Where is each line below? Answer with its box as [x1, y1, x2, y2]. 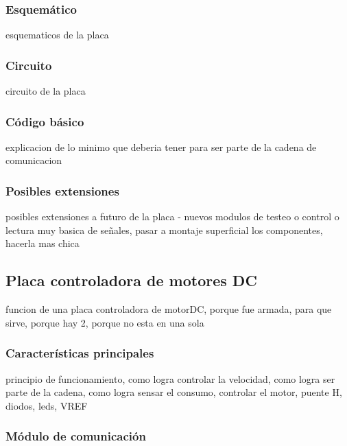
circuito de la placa [5, 84, 86, 98]
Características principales [5, 344, 154, 362]
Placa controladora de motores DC [5, 270, 257, 291]
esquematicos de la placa [5, 27, 109, 42]
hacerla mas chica [5, 236, 80, 250]
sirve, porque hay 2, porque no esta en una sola [5, 315, 204, 329]
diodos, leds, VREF [5, 398, 88, 412]
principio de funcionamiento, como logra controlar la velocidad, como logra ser [5, 371, 335, 386]
